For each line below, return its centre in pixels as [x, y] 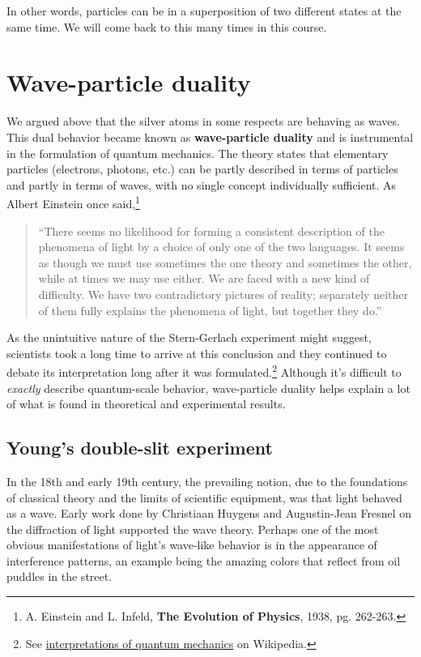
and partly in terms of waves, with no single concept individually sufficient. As [202, 184]
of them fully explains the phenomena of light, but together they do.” [210, 310]
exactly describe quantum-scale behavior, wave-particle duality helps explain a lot [208, 388]
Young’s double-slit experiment [140, 448]
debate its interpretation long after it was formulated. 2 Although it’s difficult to [204, 371]
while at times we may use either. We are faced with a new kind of [204, 278]
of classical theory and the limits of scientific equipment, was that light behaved [204, 497]
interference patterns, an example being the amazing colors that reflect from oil [204, 560]
